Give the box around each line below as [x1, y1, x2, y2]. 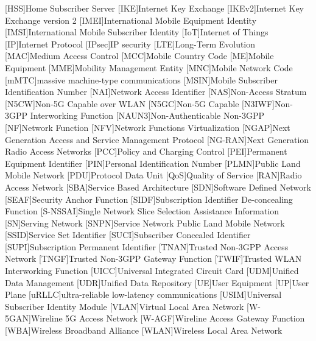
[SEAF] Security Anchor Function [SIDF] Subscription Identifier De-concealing [5, 192, 293, 205]
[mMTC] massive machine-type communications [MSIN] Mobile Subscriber [5, 73, 278, 86]
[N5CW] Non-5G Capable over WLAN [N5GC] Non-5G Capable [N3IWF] [5, 97, 275, 110]
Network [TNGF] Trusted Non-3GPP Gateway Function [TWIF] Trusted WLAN [5, 252, 302, 265]
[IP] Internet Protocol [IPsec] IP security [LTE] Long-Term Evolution [5, 37, 256, 50]
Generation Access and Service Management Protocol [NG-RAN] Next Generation [5, 133, 309, 146]
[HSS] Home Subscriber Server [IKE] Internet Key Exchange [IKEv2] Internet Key [5, 2, 304, 14]
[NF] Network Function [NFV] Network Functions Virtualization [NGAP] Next [5, 121, 290, 133]
